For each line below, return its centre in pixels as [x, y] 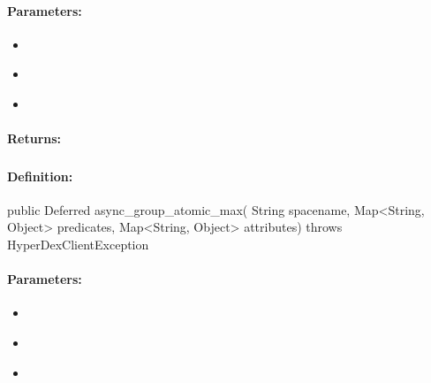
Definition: [40, 176]
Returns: [34, 138]
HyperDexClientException [78, 245]
